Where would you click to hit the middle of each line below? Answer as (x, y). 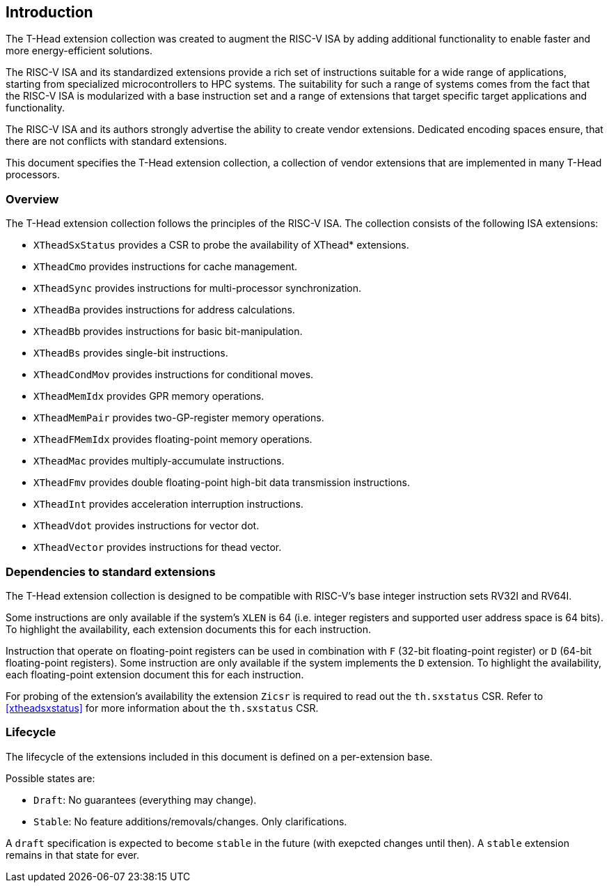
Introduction (49, 12)
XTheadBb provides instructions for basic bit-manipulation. (168, 332)
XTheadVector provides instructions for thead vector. (158, 547)
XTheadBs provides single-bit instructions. (131, 353)
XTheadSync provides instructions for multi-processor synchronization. (198, 288)
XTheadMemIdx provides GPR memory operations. (149, 396)
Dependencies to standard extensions (111, 571)
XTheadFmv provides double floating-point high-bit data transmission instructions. (222, 483)
